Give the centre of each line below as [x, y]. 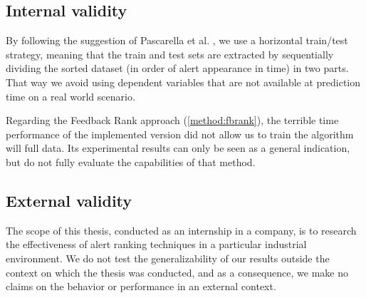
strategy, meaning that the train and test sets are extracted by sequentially [170, 54]
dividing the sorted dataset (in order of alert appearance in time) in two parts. [177, 68]
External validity [69, 200]
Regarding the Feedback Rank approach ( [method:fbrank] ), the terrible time [172, 120]
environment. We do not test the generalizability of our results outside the [168, 258]
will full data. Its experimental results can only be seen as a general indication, [178, 148]
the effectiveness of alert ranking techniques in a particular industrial [156, 244]
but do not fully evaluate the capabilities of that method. [131, 161]
